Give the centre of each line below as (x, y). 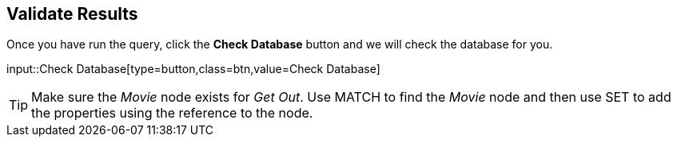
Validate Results (72, 14)
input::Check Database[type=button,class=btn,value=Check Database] (193, 69)
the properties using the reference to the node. (172, 113)
